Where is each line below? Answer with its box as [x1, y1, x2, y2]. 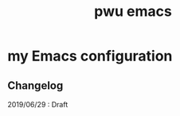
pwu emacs [94, 2, 172, 21]
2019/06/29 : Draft [7, 100, 68, 109]
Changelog [7, 79, 64, 92]
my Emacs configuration [7, 47, 173, 65]
